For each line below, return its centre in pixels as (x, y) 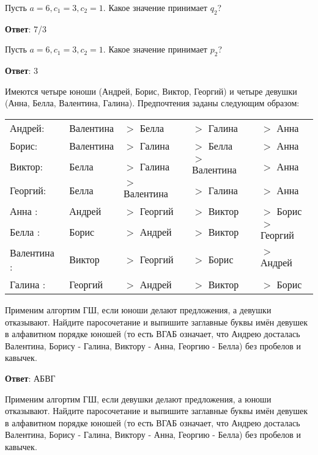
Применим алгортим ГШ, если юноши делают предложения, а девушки (138, 309)
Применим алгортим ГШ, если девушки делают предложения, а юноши (138, 399)
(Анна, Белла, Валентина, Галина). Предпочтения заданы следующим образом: (152, 103)
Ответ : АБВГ (30, 378)
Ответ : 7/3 (26, 28)
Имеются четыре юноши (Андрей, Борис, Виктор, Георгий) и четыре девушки (151, 91)
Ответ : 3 (21, 71)
